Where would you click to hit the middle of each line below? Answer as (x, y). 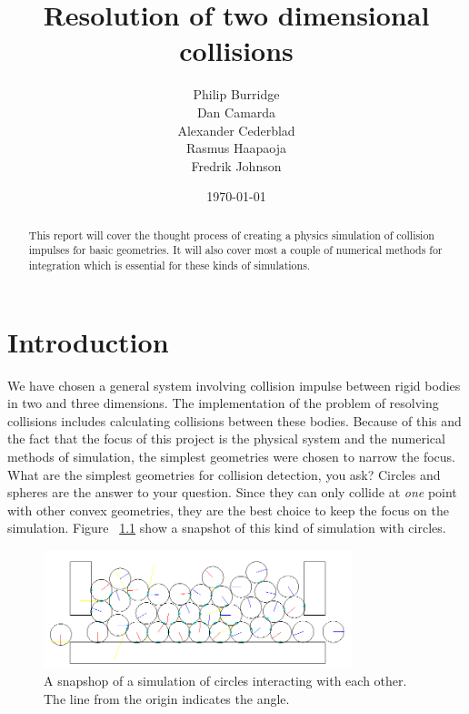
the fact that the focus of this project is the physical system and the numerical (226, 439)
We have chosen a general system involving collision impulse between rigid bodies (234, 385)
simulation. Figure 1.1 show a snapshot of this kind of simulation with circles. (227, 528)
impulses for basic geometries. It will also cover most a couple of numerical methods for (235, 250)
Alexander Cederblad (236, 130)
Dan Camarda (236, 112)
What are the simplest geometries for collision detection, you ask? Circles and (224, 474)
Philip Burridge (236, 94)
